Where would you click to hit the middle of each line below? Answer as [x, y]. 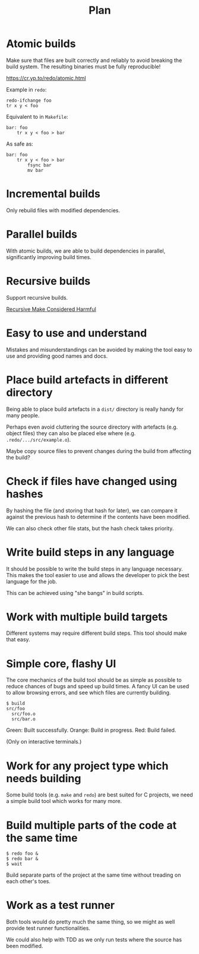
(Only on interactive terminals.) [44, 742]
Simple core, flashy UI [61, 664]
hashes [25, 494]
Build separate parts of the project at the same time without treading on [94, 875]
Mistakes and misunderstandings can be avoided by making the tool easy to [99, 350]
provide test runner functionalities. [48, 928]
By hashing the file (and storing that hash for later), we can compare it [92, 510]
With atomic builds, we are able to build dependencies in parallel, [86, 251]
